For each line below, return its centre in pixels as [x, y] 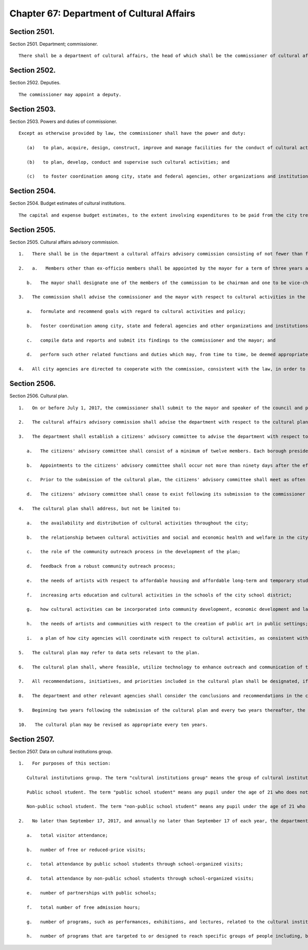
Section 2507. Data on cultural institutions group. [61, 751]
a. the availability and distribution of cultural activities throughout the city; [138, 523]
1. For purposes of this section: [65, 763]
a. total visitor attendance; [67, 835]
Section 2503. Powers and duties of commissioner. [63, 121]
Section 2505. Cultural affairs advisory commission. [64, 242]
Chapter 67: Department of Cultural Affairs [102, 13]
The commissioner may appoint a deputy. [70, 94]
